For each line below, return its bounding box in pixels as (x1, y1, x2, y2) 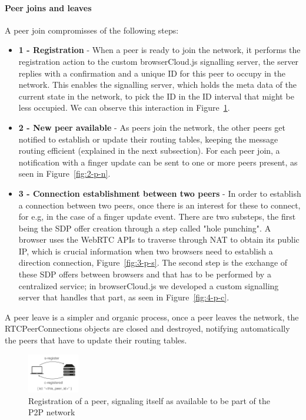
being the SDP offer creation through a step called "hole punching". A (18, 221, 271, 234)
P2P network (28, 406, 75, 418)
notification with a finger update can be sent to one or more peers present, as (18, 156, 298, 168)
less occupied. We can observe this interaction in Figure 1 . (18, 101, 230, 114)
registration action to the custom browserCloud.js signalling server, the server (18, 55, 299, 67)
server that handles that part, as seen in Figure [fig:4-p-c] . (18, 291, 229, 303)
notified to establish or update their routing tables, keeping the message (18, 133, 278, 145)
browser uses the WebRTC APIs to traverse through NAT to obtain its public (18, 233, 300, 246)
